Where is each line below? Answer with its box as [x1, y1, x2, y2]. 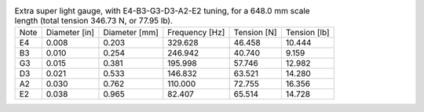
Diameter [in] [46, 27, 94, 38]
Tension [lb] [285, 27, 330, 38]
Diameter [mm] [103, 27, 159, 38]
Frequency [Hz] [167, 27, 225, 38]
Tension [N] [233, 27, 278, 38]
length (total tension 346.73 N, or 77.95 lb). [14, 16, 173, 27]
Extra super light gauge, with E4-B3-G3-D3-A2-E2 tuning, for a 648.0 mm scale [14, 5, 310, 16]
